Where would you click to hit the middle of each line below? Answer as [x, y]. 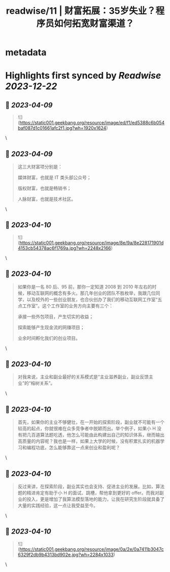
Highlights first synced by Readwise [83, 76]
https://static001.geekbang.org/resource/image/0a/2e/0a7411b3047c [92, 549]
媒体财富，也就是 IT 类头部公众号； [54, 177]
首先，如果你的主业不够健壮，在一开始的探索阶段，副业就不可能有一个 [91, 422]
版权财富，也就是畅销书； [44, 188]
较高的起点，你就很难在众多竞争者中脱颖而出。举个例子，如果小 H [87, 428]
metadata [26, 52]
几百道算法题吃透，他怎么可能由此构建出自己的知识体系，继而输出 [96, 435]
